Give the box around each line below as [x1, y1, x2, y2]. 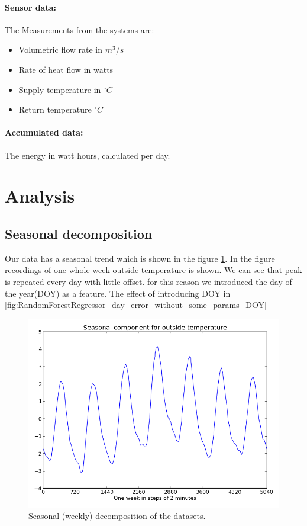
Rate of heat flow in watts [18, 63, 114, 75]
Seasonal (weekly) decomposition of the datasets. [28, 509, 206, 522]
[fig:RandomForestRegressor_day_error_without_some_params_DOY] [5, 299, 267, 311]
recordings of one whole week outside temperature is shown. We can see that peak [5, 264, 302, 276]
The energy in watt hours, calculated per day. [5, 149, 170, 161]
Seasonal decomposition [5, 224, 153, 242]
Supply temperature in [18, 83, 101, 95]
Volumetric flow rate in [18, 43, 103, 56]
